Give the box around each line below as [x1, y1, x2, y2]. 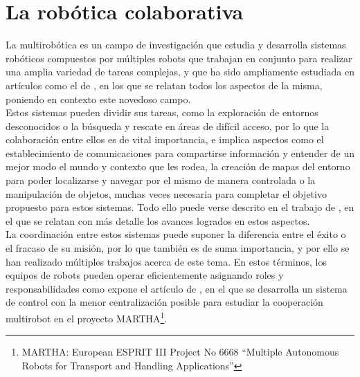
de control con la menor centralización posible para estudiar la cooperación [6, 295, 323, 309]
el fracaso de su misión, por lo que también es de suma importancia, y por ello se [6, 241, 350, 255]
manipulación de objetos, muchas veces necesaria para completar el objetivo [6, 186, 327, 201]
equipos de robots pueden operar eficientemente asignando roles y [6, 268, 284, 282]
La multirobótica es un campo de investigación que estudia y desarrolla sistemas [6, 37, 346, 52]
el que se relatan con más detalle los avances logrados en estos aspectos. [6, 213, 310, 228]
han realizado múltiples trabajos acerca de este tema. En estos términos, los [6, 254, 327, 268]
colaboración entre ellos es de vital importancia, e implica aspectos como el [6, 132, 324, 147]
